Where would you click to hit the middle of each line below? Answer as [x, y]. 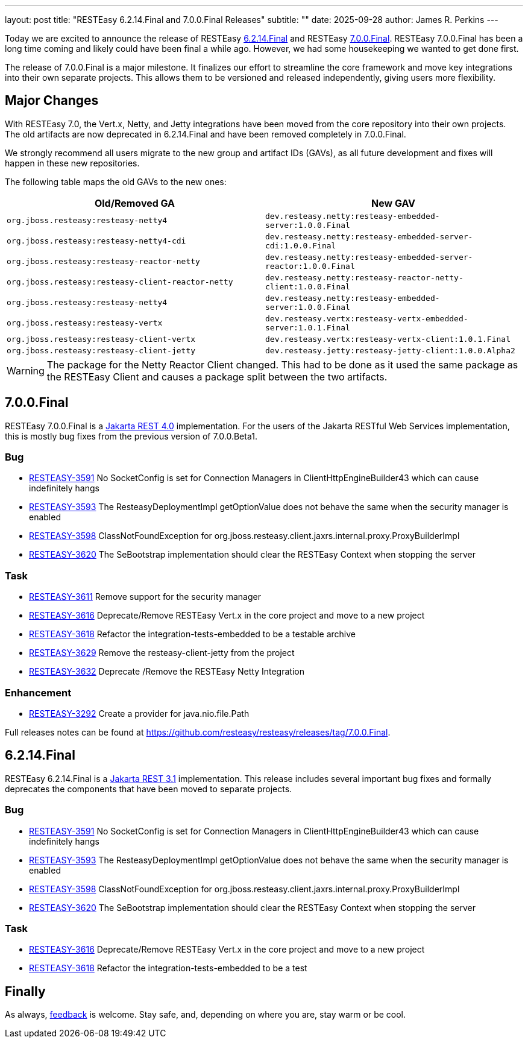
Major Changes [52, 101]
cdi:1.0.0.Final [301, 245]
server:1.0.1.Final [308, 327]
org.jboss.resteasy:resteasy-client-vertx [101, 339]
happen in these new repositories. [72, 163]
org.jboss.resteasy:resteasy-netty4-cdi [96, 241]
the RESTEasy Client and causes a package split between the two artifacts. [217, 377]
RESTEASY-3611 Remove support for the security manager [145, 597]
